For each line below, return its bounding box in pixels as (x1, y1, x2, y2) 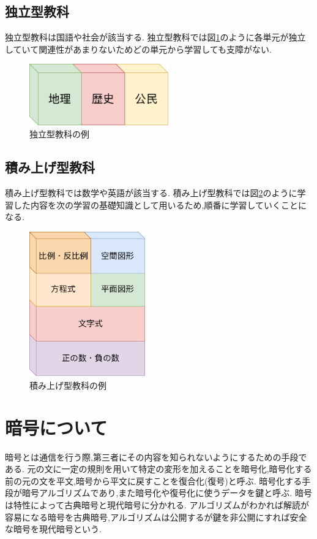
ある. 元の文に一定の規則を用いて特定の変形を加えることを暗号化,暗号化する (5, 462, 312, 475)
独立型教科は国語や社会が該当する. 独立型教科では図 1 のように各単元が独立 (5, 31, 306, 44)
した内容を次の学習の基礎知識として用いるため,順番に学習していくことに (13, 198, 307, 211)
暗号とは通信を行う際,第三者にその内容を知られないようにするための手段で (5, 450, 307, 463)
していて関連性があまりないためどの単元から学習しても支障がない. (5, 42, 272, 55)
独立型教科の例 (29, 128, 89, 140)
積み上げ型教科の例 (29, 378, 106, 391)
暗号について (5, 415, 108, 440)
